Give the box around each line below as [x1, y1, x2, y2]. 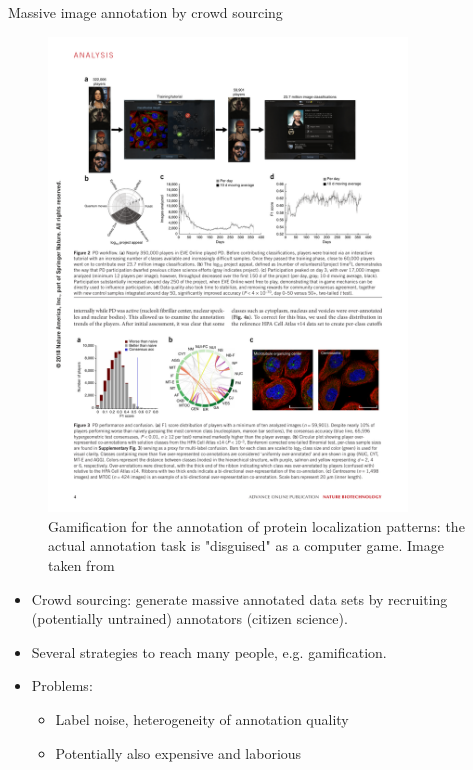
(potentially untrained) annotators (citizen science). [31, 608, 348, 629]
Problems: [31, 675, 93, 696]
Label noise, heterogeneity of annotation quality [55, 708, 349, 729]
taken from [48, 554, 115, 575]
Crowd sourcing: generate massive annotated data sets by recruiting [31, 588, 448, 609]
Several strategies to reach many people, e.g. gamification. [31, 641, 387, 662]
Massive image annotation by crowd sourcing [8, 2, 283, 22]
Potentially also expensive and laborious [55, 742, 302, 763]
